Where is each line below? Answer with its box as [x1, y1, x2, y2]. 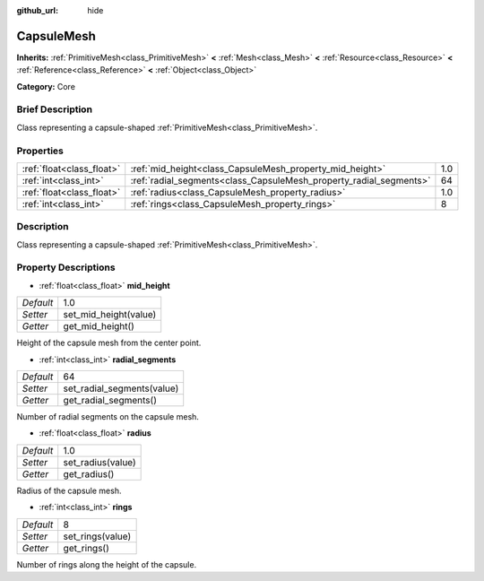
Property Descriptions [16, 261, 116, 273]
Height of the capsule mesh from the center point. [16, 337, 202, 349]
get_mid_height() [63, 320, 134, 333]
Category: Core [16, 81, 76, 91]
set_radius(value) [63, 455, 136, 468]
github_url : [16, 5, 58, 15]
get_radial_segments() [63, 395, 157, 407]
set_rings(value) [63, 530, 132, 542]
